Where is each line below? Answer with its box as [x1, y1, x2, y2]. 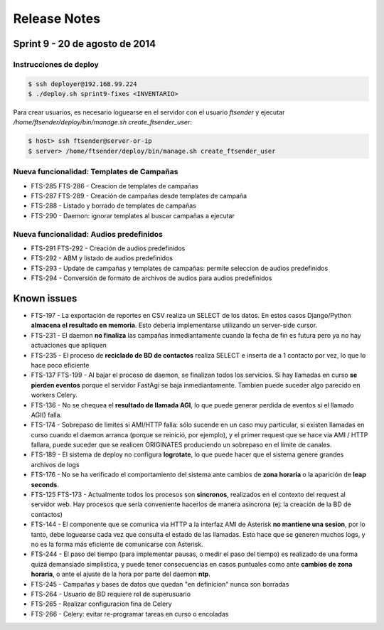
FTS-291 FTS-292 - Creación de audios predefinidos [31, 244, 186, 252]
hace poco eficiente [31, 361, 90, 369]
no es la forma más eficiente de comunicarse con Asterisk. [31, 540, 203, 548]
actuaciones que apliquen [31, 341, 107, 350]
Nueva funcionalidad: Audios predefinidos [13, 229, 163, 239]
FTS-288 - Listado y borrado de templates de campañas [31, 201, 197, 210]
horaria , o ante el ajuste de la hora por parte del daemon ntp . [31, 570, 211, 579]
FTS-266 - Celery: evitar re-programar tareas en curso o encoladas [31, 609, 229, 618]
